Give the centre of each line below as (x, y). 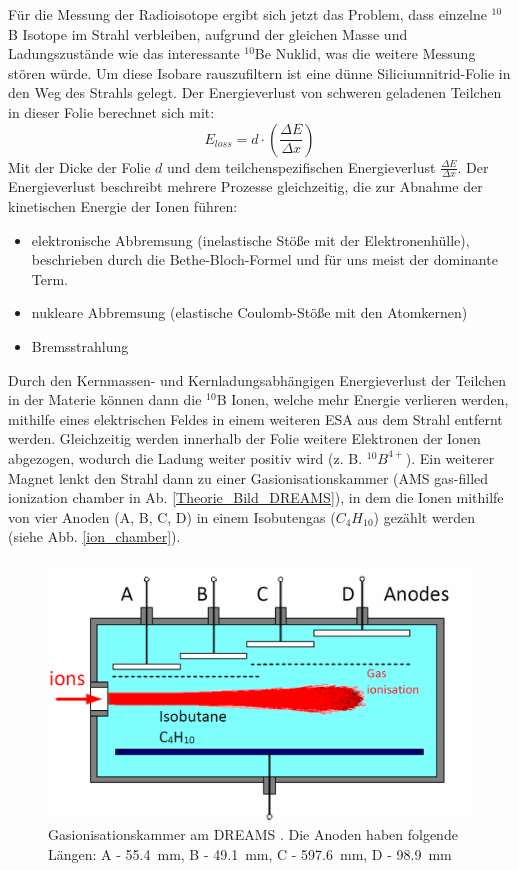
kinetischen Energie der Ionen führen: (123, 205)
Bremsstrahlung (80, 345)
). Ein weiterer (450, 457)
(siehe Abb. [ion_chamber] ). (94, 536)
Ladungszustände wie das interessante (124, 53)
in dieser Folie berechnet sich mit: (111, 111)
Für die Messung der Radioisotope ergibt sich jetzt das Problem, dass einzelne (247, 14)
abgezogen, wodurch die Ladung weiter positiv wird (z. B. (185, 457)
